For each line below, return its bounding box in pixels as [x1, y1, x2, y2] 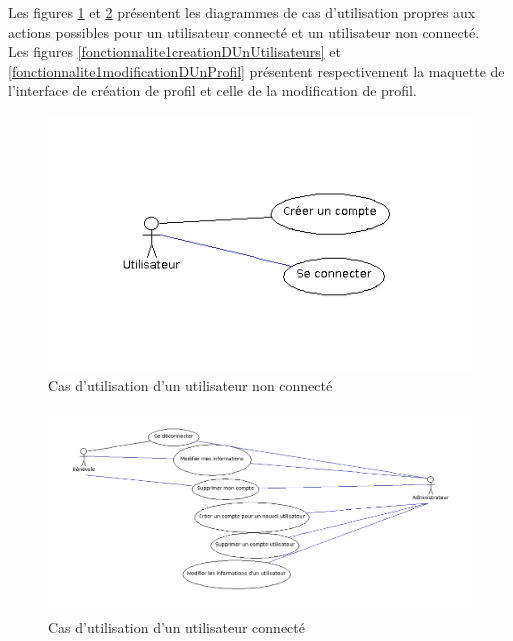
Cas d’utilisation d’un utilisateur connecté [48, 617, 305, 638]
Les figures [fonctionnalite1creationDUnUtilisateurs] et [8, 41, 341, 62]
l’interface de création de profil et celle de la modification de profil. [8, 80, 417, 101]
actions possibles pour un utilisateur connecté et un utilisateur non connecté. [8, 21, 480, 42]
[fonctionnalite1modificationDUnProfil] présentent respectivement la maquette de [8, 60, 505, 81]
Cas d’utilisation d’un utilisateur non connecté [48, 375, 333, 396]
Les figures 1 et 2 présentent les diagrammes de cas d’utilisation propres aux [8, 2, 476, 22]
